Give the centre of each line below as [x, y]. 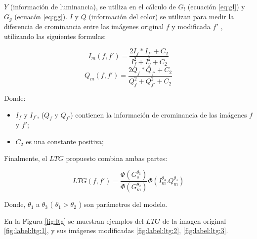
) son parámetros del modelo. [123, 204]
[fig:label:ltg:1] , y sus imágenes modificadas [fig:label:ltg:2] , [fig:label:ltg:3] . [116, 230]
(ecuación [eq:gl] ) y [216, 6]
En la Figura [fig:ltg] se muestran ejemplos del [74, 220]
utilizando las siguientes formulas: [55, 36]
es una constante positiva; [65, 141]
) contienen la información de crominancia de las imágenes [159, 114]
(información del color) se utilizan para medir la [161, 16]
